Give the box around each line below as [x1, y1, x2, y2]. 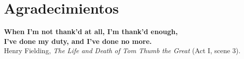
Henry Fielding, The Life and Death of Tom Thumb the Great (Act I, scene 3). [4, 45, 241, 56]
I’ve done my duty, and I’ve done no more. [4, 36, 152, 46]
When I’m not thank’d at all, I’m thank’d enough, [4, 26, 178, 37]
